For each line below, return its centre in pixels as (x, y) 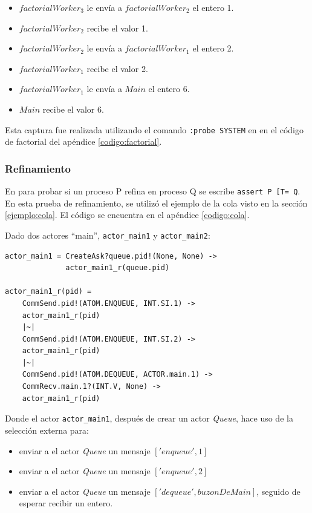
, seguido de (278, 491)
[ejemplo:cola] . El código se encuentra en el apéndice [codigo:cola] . (127, 215)
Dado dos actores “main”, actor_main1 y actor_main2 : (108, 235)
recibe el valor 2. (117, 68)
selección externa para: (47, 430)
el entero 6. (169, 89)
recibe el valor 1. (117, 28)
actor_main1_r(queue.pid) (118, 268)
